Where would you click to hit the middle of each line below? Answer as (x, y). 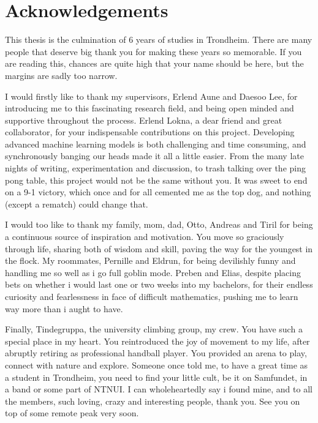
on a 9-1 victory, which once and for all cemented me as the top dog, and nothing (158, 192)
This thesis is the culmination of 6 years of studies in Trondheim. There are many (159, 39)
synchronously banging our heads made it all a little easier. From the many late (154, 156)
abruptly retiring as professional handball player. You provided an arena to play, (156, 353)
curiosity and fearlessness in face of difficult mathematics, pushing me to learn (152, 296)
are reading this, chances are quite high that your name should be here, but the (154, 63)
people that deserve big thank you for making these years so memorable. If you (153, 51)
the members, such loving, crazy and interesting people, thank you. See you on (153, 401)
